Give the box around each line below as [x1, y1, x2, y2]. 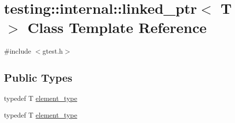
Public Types [4, 70, 73, 85]
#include [4, 46, 31, 56]
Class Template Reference [28, 17, 207, 37]
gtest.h [42, 46, 63, 56]
